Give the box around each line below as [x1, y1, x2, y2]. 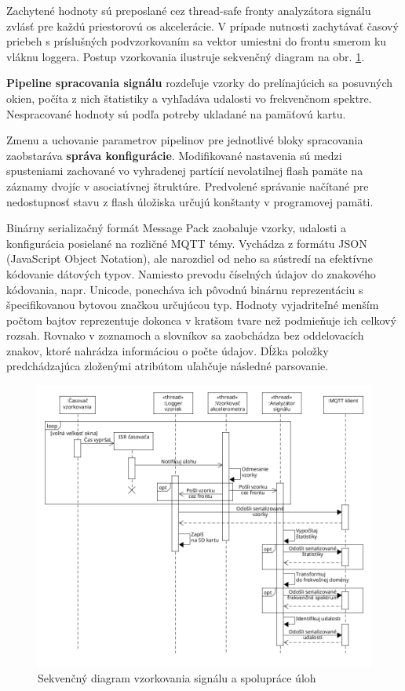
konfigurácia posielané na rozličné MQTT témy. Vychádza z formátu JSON [6, 235, 367, 251]
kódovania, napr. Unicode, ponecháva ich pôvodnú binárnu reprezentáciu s [6, 281, 363, 297]
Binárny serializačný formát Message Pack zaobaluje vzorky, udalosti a [6, 220, 346, 236]
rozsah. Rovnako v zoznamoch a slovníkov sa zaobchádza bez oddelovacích [6, 327, 364, 344]
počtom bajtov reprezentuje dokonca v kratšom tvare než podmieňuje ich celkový [6, 311, 396, 328]
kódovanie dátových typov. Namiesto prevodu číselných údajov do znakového [6, 265, 376, 282]
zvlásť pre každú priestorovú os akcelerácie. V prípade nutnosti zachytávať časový [6, 17, 399, 34]
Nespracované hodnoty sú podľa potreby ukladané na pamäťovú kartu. [6, 105, 346, 122]
